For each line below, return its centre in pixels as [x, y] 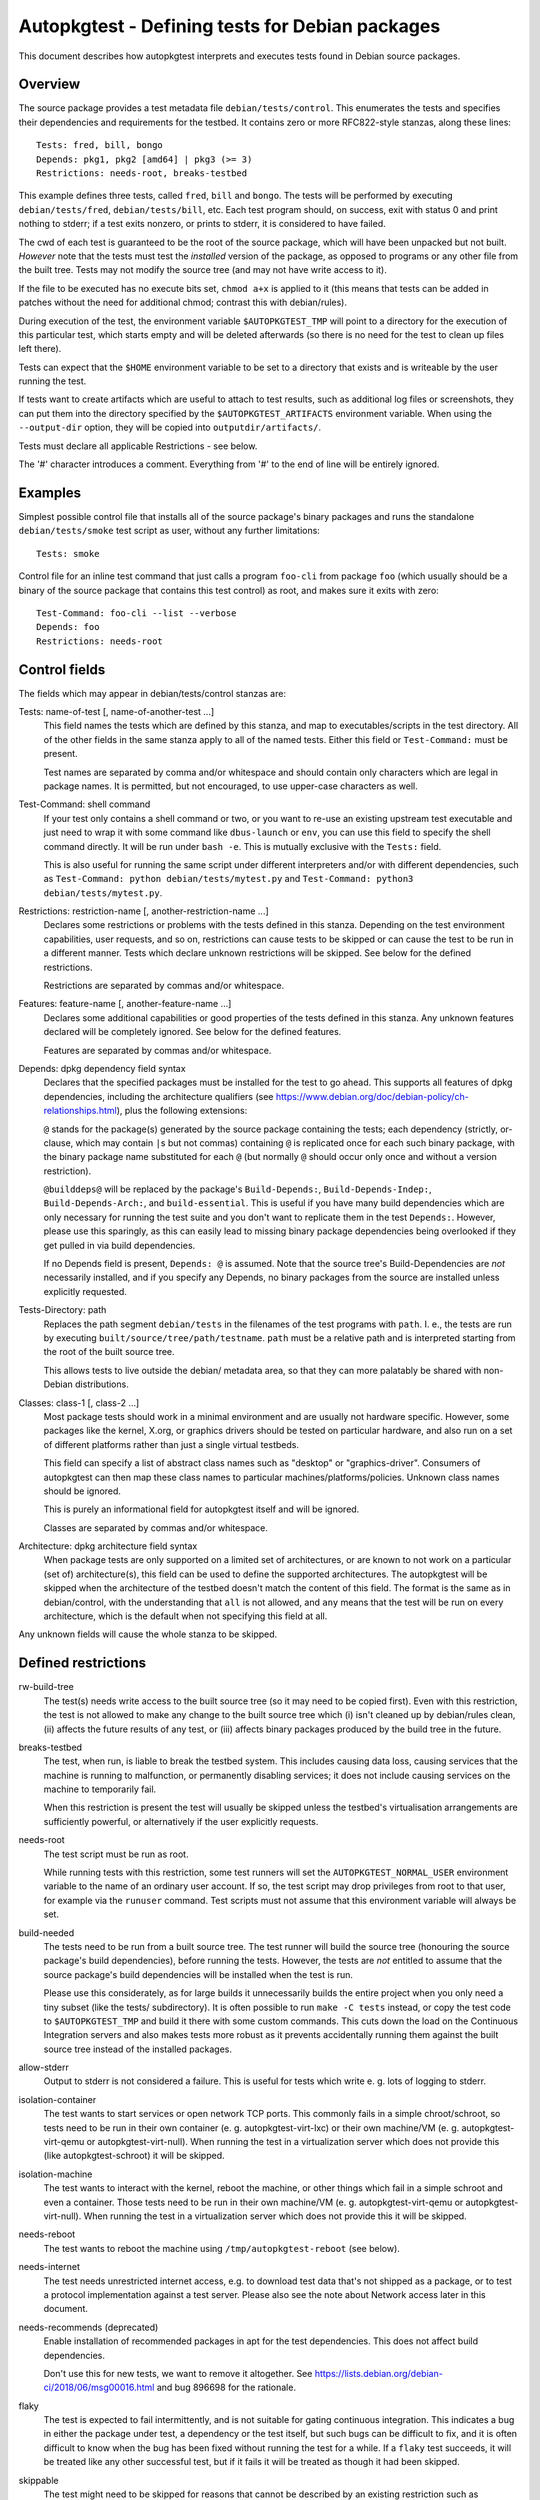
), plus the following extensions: [182, 1111]
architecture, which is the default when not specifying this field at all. [185, 1616]
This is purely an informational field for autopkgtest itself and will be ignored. [201, 1509]
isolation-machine [55, 2174]
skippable [38, 2480]
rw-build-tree [46, 1687]
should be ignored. [82, 1491]
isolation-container [57, 2099]
